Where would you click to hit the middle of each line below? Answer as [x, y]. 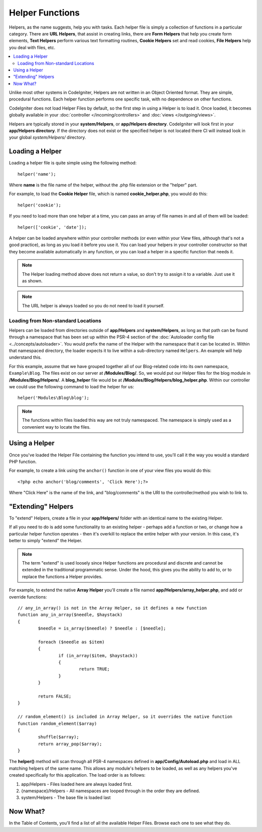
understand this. [25, 357]
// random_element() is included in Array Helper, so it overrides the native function [125, 717]
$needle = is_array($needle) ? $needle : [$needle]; [102, 628]
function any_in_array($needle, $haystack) [70, 615]
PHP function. [23, 462]
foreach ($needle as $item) [71, 642]
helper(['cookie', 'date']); [52, 227]
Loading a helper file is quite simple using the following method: [73, 163]
